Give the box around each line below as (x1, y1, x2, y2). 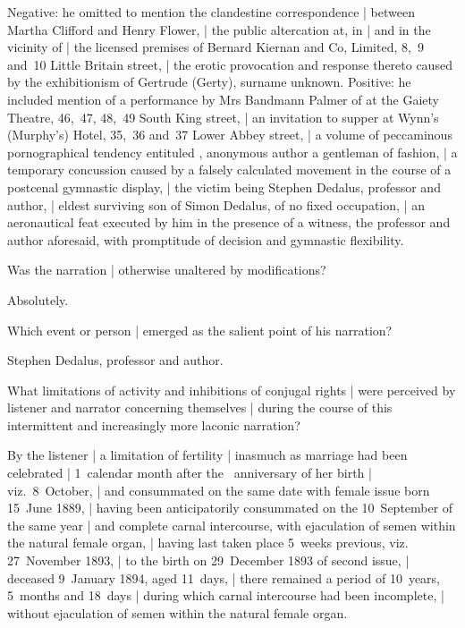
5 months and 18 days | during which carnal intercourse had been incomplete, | (7, 586, 444, 605)
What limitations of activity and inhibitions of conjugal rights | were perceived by (7, 380, 456, 399)
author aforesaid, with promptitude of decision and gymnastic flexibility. (7, 230, 404, 249)
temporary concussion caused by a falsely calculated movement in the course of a (7, 160, 452, 179)
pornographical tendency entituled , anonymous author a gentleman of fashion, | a (7, 142, 458, 161)
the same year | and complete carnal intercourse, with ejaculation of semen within (7, 515, 456, 534)
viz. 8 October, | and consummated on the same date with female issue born (7, 480, 430, 499)
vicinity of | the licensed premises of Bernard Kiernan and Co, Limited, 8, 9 (7, 38, 424, 56)
